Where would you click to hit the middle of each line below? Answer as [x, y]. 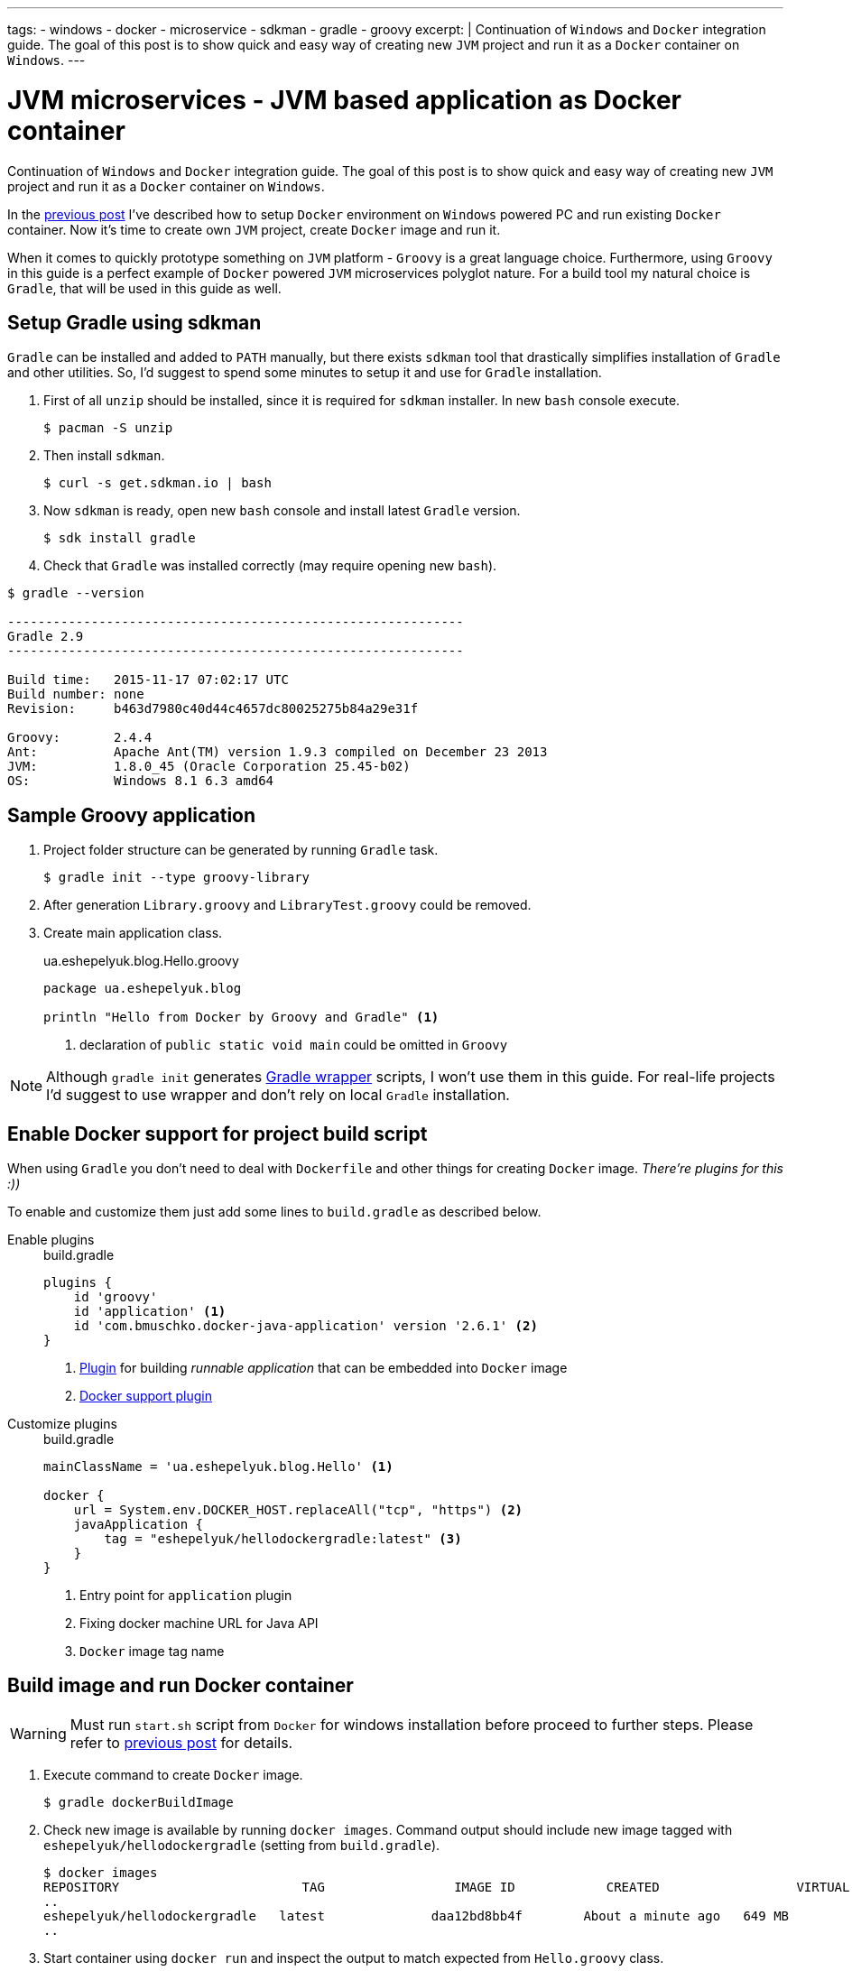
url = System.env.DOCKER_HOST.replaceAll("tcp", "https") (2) [298, 1510]
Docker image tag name [152, 1652]
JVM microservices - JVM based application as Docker [345, 100]
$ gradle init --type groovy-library [177, 878]
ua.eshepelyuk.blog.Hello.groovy [141, 961]
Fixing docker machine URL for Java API [199, 1624]
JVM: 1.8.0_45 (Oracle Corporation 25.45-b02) [209, 767]
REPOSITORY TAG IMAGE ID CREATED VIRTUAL [447, 1887]
